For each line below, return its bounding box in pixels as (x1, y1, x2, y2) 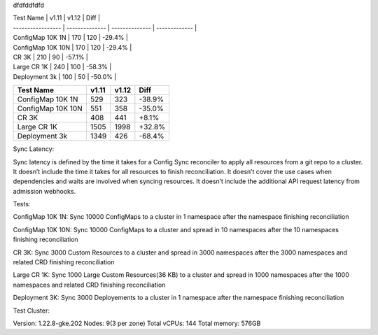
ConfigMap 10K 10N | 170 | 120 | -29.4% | (13, 43, 132, 52)
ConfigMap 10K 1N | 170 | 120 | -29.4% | (13, 34, 129, 42)
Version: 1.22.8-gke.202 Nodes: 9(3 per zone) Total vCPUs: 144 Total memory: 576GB (13, 319, 261, 327)
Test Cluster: (13, 306, 50, 315)
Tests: (13, 200, 31, 208)
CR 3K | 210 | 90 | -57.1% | (13, 52, 89, 61)
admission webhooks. (13, 187, 76, 195)
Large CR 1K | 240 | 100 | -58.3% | (13, 63, 112, 71)
